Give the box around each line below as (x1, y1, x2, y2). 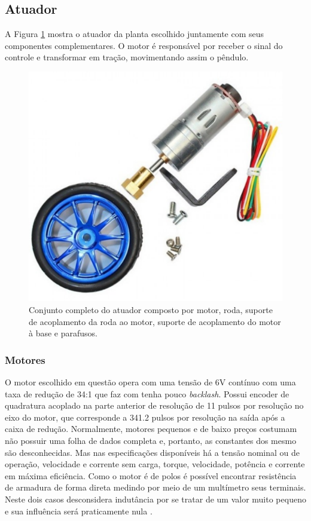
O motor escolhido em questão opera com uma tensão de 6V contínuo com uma (5, 376, 296, 388)
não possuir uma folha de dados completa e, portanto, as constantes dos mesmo (5, 434, 297, 446)
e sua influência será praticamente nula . (5, 504, 153, 517)
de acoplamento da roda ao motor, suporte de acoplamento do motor (29, 315, 281, 327)
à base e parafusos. (29, 327, 97, 339)
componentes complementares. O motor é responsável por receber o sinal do (5, 39, 283, 51)
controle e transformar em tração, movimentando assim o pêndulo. (5, 51, 249, 63)
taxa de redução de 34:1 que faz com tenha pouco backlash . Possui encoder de (5, 387, 289, 400)
